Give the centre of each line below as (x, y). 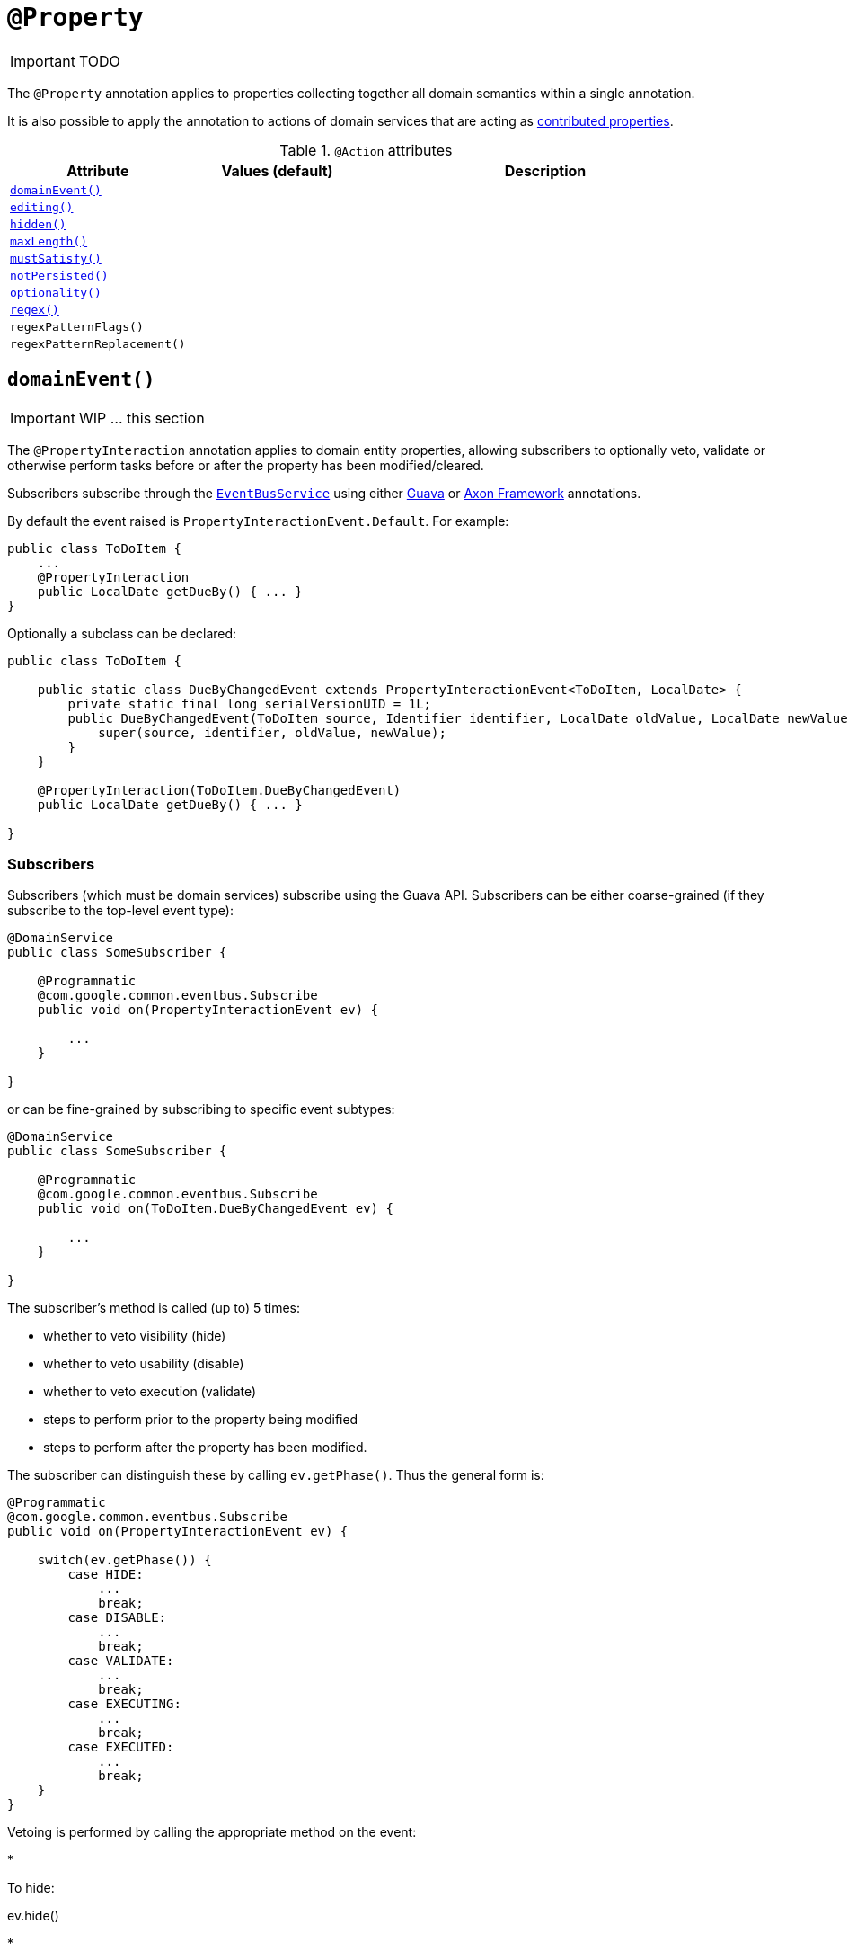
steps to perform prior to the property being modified (201, 1420)
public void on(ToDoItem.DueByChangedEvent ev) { (215, 1209)
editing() (42, 207)
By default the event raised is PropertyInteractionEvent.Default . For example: (258, 521)
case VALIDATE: (121, 1661)
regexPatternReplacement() (98, 343)
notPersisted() (59, 275)
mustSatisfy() (56, 258)
